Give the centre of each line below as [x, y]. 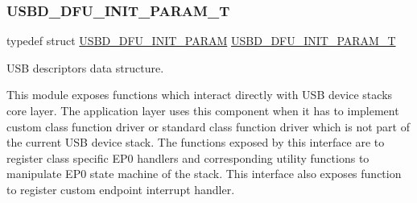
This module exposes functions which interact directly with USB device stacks [200, 95]
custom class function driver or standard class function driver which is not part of [208, 126]
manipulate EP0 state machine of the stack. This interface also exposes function [204, 174]
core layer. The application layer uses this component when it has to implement [203, 110]
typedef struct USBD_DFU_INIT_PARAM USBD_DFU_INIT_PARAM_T [201, 41]
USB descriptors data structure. [85, 67]
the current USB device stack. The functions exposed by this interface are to [196, 142]
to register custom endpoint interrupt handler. [121, 189]
